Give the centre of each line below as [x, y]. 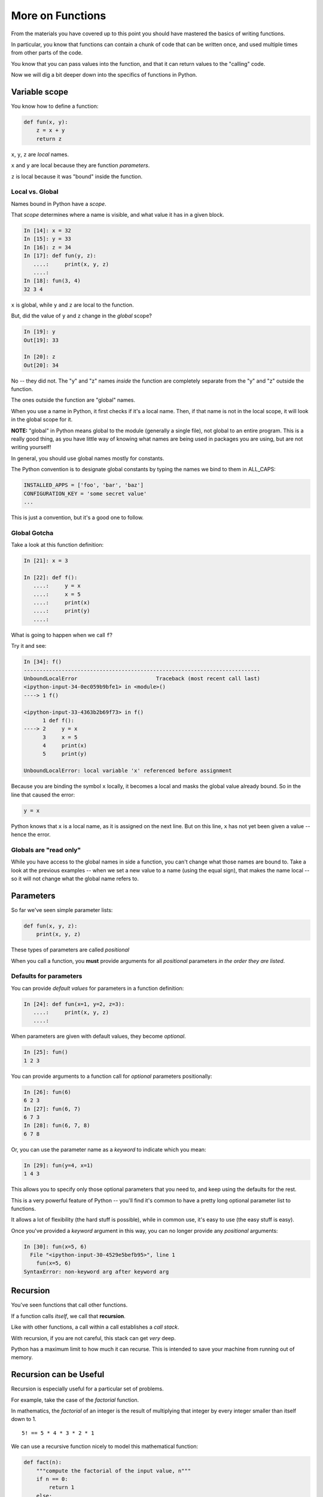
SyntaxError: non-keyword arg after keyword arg [96, 1272]
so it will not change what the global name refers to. [75, 878]
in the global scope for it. [42, 420]
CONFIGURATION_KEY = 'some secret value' [85, 493]
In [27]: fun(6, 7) [52, 1109]
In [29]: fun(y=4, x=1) [59, 1165]
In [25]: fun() [46, 1052]
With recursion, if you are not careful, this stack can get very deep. [94, 1338]
